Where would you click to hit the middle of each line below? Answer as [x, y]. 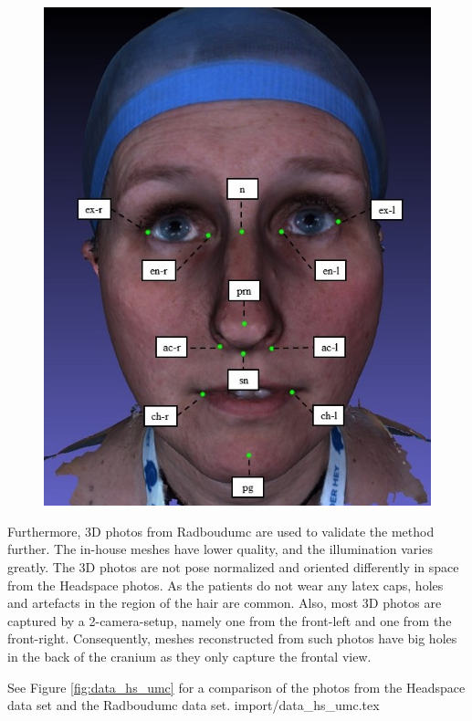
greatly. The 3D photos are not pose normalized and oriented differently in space [233, 567]
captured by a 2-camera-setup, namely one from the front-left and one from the [230, 620]
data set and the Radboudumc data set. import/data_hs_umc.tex [194, 705]
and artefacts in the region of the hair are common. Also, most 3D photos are [225, 603]
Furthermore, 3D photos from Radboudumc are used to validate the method [221, 531]
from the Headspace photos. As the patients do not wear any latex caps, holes [226, 585]
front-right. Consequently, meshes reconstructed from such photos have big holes [232, 638]
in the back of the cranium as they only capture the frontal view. [189, 656]
